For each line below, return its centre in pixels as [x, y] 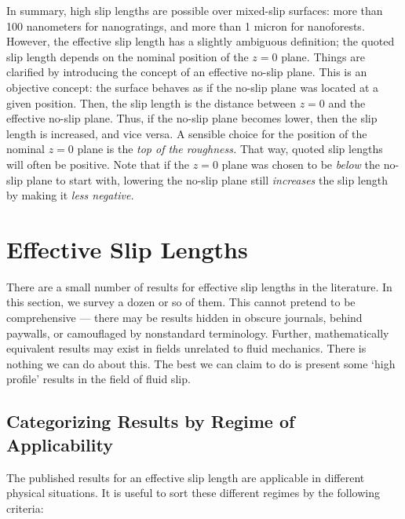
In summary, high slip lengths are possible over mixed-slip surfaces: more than [195, 10]
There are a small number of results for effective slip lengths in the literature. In [199, 286]
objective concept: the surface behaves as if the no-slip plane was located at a [193, 87]
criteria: [25, 508]
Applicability [60, 444]
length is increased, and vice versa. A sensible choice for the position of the [187, 133]
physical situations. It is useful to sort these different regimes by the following [193, 493]
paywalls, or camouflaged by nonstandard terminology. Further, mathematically [198, 333]
